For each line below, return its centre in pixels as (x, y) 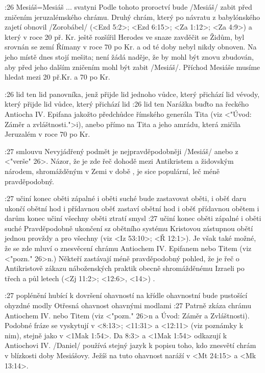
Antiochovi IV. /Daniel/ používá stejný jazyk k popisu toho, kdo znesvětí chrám (130, 345)
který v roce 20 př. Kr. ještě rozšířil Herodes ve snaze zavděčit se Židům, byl (125, 36)
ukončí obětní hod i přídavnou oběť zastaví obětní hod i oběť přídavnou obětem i (132, 208)
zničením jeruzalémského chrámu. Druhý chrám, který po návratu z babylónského (132, 17)
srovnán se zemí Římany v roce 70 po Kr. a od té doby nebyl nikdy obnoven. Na (131, 47)
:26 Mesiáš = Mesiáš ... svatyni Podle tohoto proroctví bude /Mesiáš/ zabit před (128, 7)
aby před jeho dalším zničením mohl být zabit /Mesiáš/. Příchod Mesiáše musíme (132, 67)
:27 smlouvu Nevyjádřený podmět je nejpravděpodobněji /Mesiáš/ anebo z (122, 151)
